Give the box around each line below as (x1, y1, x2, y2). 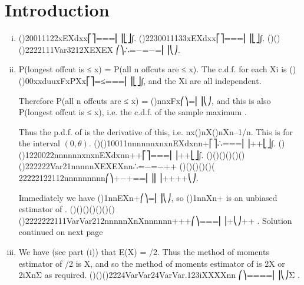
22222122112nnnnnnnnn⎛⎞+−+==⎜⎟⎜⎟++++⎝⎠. (18, 172, 199, 184)
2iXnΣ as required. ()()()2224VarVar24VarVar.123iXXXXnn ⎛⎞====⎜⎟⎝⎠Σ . (18, 269, 300, 281)
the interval (18, 137, 60, 149)
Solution (262, 214, 292, 226)
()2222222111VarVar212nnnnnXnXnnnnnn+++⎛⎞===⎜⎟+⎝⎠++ (18, 214, 255, 226)
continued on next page (18, 226, 103, 238)
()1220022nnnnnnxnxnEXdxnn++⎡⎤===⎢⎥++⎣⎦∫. (18, 148, 204, 160)
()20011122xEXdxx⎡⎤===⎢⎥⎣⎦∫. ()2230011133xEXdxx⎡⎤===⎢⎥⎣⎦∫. (18, 32, 265, 44)
